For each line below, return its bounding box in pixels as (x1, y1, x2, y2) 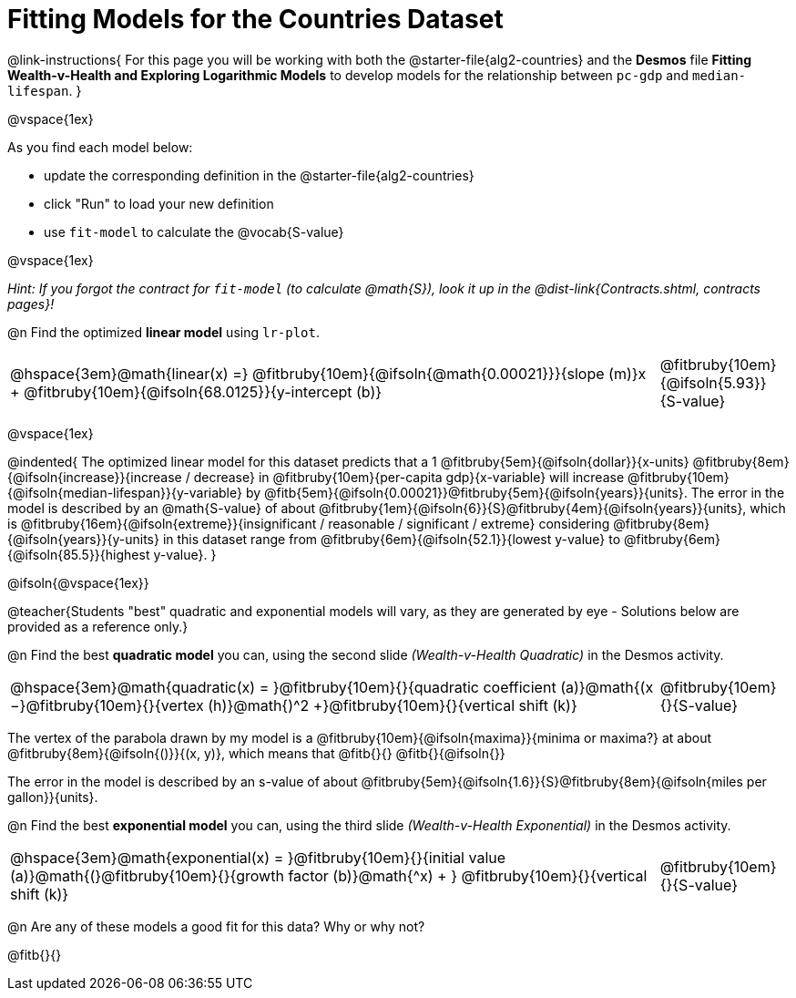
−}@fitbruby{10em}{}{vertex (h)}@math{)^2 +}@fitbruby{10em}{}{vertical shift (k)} (10, 695, 577, 715)
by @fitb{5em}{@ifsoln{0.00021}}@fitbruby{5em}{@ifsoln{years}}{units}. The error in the (245, 484, 785, 500)
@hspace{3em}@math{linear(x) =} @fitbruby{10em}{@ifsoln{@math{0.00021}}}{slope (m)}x (10, 364, 647, 383)
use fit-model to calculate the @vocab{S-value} (44, 223, 344, 240)
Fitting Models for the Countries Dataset (7, 4, 504, 35)
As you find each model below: (7, 139, 193, 155)
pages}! (7, 295, 55, 312)
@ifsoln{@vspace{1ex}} (7, 574, 149, 591)
